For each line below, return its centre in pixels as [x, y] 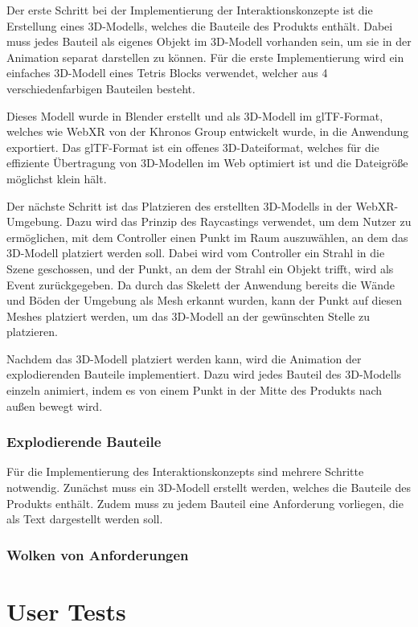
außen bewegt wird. [55, 406]
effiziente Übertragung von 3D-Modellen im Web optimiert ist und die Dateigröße [207, 163]
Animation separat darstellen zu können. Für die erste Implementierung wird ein [205, 57]
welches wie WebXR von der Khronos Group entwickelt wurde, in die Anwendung [208, 131]
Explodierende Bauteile [84, 442]
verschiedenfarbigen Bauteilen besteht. [101, 88]
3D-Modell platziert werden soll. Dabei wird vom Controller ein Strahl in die [196, 253]
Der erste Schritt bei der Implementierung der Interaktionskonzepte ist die [190, 10]
